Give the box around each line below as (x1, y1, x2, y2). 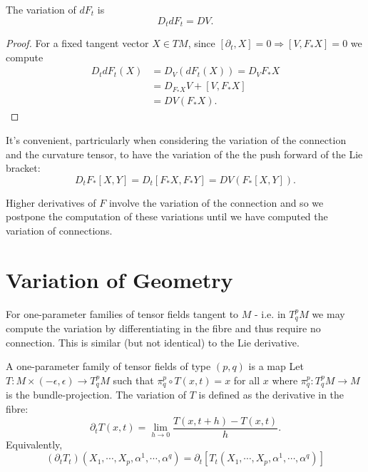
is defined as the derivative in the (198, 387, 344, 402)
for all (233, 372, 260, 387)
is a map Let (248, 359, 304, 374)
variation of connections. (6, 222, 113, 237)
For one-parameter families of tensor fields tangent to (6, 306, 239, 321)
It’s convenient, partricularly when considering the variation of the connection (6, 133, 347, 148)
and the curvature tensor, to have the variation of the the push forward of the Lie (6, 146, 363, 161)
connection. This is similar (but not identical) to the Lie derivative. (6, 334, 300, 349)
